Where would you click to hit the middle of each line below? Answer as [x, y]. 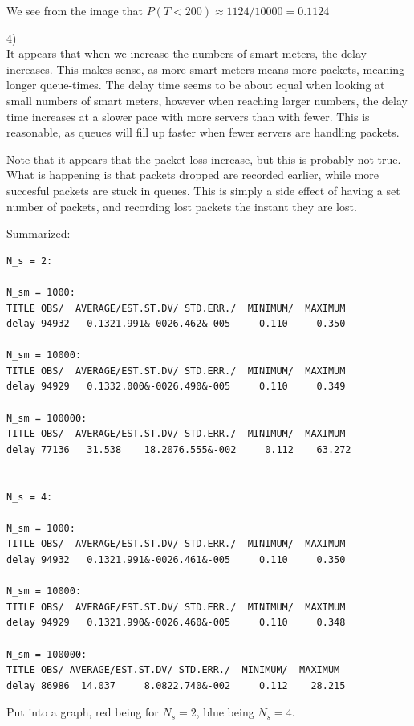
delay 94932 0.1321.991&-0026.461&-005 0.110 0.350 [176, 560]
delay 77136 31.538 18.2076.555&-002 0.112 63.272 [179, 449]
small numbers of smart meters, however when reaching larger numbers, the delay [207, 100]
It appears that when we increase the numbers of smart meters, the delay [187, 53]
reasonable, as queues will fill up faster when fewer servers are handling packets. [203, 132]
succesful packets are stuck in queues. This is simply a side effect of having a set [203, 190]
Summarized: [39, 233]
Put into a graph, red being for [83, 712]
